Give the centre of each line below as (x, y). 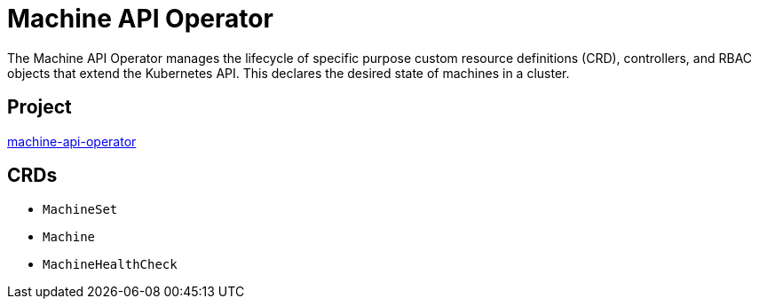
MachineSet (80, 210)
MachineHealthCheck (110, 265)
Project (40, 107)
